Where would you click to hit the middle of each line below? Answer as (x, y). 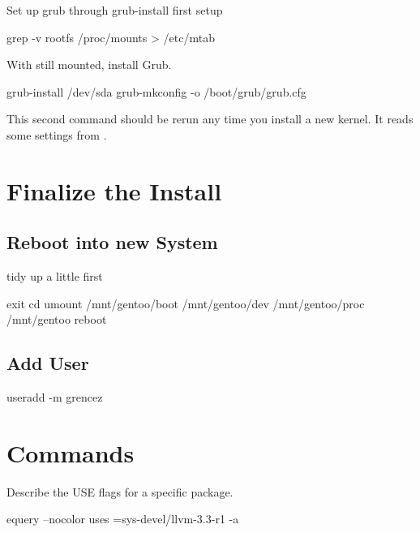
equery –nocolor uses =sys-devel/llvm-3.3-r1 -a (123, 519)
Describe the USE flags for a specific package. (120, 491)
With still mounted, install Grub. (89, 64)
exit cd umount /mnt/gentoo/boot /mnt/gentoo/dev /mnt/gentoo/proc (186, 303)
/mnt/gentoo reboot (57, 319)
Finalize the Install (114, 190)
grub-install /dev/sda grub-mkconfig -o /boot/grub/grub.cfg (156, 91)
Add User (48, 363)
